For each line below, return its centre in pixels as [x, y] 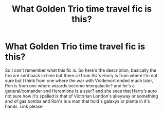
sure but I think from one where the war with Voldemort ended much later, [79, 81]
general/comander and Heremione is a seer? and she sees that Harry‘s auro [81, 91]
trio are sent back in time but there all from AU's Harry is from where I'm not [81, 75]
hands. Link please [24, 106]
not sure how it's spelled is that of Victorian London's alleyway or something [81, 96]
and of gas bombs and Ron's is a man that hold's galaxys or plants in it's [78, 101]
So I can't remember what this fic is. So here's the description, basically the [81, 70]
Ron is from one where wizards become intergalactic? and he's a [70, 85]
